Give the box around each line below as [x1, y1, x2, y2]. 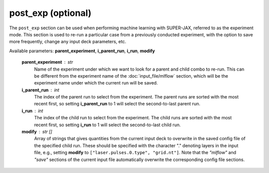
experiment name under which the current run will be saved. [34, 80, 158, 86]
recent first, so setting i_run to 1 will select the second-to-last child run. [34, 122, 181, 128]
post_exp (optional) [9, 7, 92, 18]
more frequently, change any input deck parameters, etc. [9, 39, 127, 45]
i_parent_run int [21, 87, 60, 93]
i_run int [21, 107, 43, 114]
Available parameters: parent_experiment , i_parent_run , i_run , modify [9, 48, 155, 54]
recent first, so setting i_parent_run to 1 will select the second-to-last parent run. [34, 101, 200, 107]
